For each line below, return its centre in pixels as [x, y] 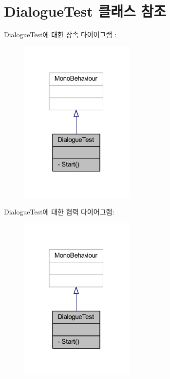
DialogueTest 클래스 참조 [85, 11]
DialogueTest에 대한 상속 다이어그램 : [60, 35]
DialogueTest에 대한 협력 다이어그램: [59, 211]
